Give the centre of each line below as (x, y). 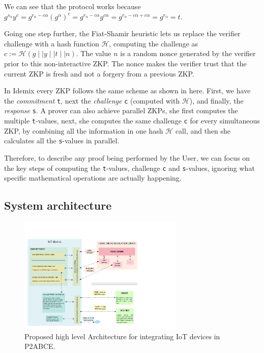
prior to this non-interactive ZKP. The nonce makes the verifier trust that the (125, 63)
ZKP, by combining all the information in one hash (84, 130)
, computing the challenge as (154, 43)
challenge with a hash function (52, 43)
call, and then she (203, 130)
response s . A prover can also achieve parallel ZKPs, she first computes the (121, 110)
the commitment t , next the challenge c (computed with (92, 100)
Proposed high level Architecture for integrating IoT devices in (122, 336)
